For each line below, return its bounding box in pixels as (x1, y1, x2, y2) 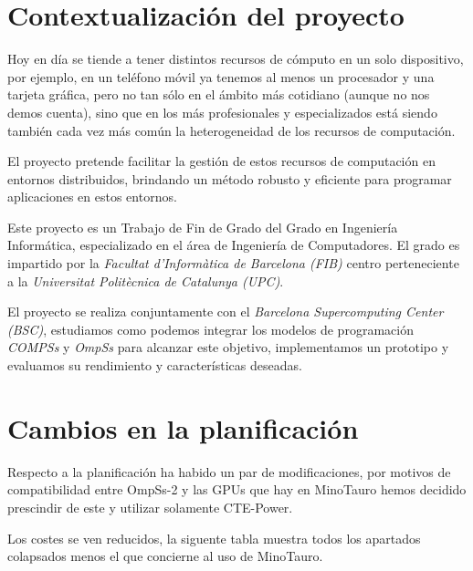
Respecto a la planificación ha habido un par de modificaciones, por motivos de (7, 462, 451, 481)
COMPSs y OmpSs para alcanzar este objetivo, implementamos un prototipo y (7, 337, 449, 357)
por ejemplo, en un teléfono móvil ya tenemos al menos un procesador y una (7, 67, 435, 86)
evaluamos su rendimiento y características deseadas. (7, 356, 302, 375)
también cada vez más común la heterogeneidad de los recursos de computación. (7, 120, 456, 140)
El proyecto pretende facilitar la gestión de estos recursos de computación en (7, 151, 436, 171)
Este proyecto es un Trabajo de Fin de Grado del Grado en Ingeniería (7, 217, 398, 236)
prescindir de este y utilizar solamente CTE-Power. (7, 497, 293, 516)
